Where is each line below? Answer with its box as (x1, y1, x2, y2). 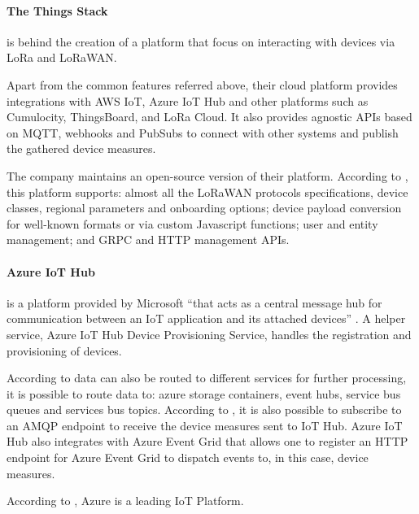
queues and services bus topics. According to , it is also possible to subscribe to (7, 401, 402, 418)
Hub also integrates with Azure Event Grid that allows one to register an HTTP (7, 433, 408, 450)
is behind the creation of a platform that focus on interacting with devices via (7, 33, 395, 50)
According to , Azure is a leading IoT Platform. (7, 492, 244, 509)
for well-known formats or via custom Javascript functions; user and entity (7, 215, 378, 232)
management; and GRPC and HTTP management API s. (7, 231, 290, 248)
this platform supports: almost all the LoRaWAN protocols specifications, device (7, 183, 408, 200)
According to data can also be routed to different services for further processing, (7, 369, 407, 386)
